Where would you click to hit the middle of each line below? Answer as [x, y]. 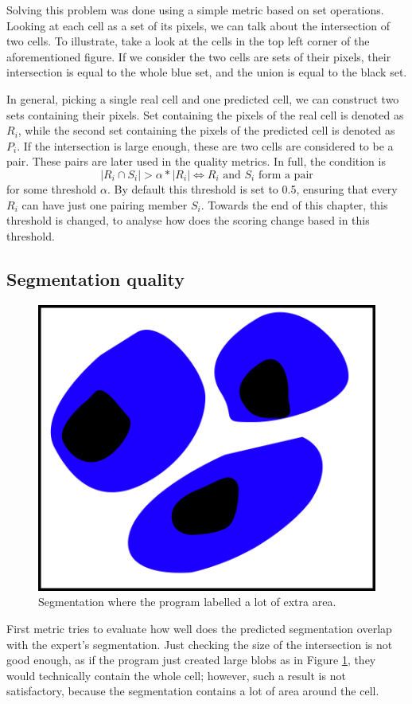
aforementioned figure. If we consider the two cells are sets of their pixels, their [199, 56]
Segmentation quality [96, 278]
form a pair [286, 175]
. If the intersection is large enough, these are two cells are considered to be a [205, 145]
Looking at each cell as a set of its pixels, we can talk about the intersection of [198, 25]
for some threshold [52, 188]
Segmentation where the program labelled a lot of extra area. [187, 602]
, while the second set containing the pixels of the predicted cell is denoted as [206, 130]
